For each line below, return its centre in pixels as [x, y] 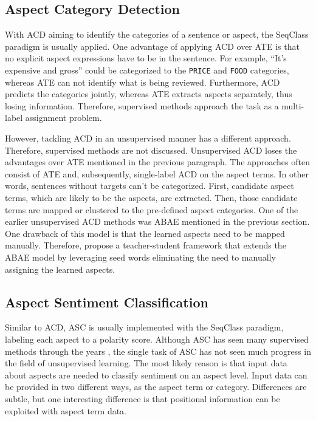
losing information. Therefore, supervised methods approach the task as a [142, 105]
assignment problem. [64, 118]
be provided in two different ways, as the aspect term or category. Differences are [156, 387]
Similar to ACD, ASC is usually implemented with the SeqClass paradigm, [144, 327]
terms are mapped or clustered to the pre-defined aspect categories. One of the [152, 209]
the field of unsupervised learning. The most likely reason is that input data [146, 363]
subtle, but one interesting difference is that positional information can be [143, 398]
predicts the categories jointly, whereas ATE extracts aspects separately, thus [149, 94]
